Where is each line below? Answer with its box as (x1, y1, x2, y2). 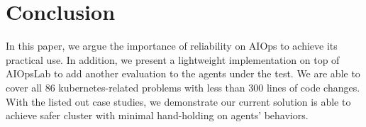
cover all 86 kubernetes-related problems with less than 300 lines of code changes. (6, 79, 360, 94)
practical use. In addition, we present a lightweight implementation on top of (6, 52, 340, 67)
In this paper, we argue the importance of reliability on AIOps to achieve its (6, 38, 338, 53)
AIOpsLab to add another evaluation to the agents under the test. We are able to (6, 66, 360, 81)
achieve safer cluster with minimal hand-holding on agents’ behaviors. (6, 108, 309, 123)
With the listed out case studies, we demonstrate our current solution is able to (6, 94, 351, 109)
